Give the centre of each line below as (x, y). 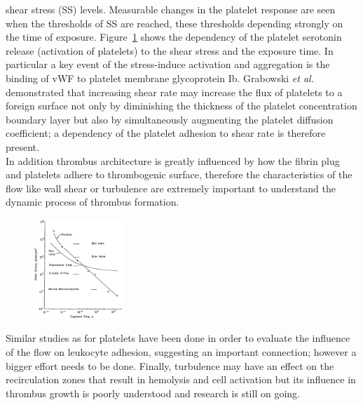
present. (22, 146)
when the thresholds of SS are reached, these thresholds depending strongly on (174, 23)
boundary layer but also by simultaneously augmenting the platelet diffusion (170, 119)
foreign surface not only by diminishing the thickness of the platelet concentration (181, 106)
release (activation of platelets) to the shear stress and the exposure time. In (170, 50)
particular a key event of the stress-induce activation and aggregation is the (168, 64)
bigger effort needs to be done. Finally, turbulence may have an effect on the (170, 365)
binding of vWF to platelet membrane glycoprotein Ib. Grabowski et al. (160, 78)
